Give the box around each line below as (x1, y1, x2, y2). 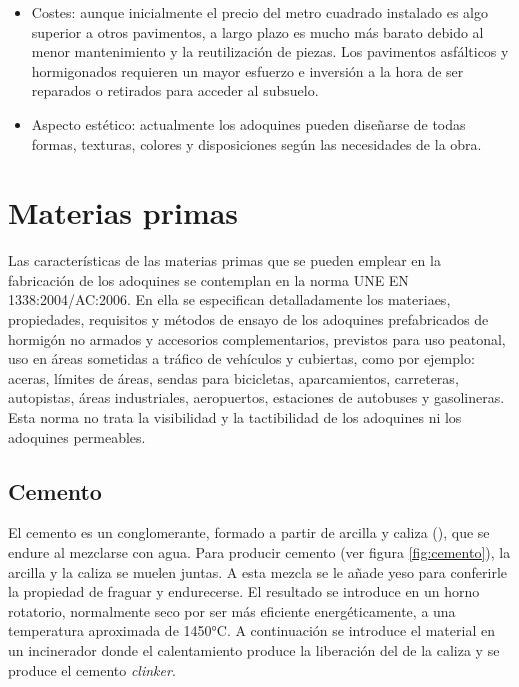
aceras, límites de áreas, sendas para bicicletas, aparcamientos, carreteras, (8, 367, 459, 388)
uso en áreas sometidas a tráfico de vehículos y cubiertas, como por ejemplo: (8, 348, 475, 369)
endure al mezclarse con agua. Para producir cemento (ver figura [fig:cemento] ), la (8, 542, 511, 563)
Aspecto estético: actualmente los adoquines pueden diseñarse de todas (31, 113, 466, 134)
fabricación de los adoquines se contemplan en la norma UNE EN (8, 269, 409, 290)
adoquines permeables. (8, 426, 146, 447)
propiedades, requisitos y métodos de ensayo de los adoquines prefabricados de (8, 309, 489, 330)
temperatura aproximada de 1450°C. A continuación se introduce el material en (8, 620, 495, 641)
